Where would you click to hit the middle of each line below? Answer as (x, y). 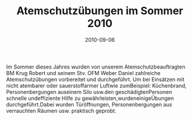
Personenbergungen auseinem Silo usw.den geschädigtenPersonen (89, 92)
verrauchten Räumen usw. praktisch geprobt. (62, 111)
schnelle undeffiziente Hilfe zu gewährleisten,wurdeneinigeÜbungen (90, 98)
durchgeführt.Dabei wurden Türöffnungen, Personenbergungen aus (89, 104)
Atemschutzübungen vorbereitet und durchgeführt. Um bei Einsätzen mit (95, 79)
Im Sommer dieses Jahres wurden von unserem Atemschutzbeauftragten (96, 67)
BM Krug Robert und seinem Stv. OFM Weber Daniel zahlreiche (84, 73)
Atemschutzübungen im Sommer (100, 11)
